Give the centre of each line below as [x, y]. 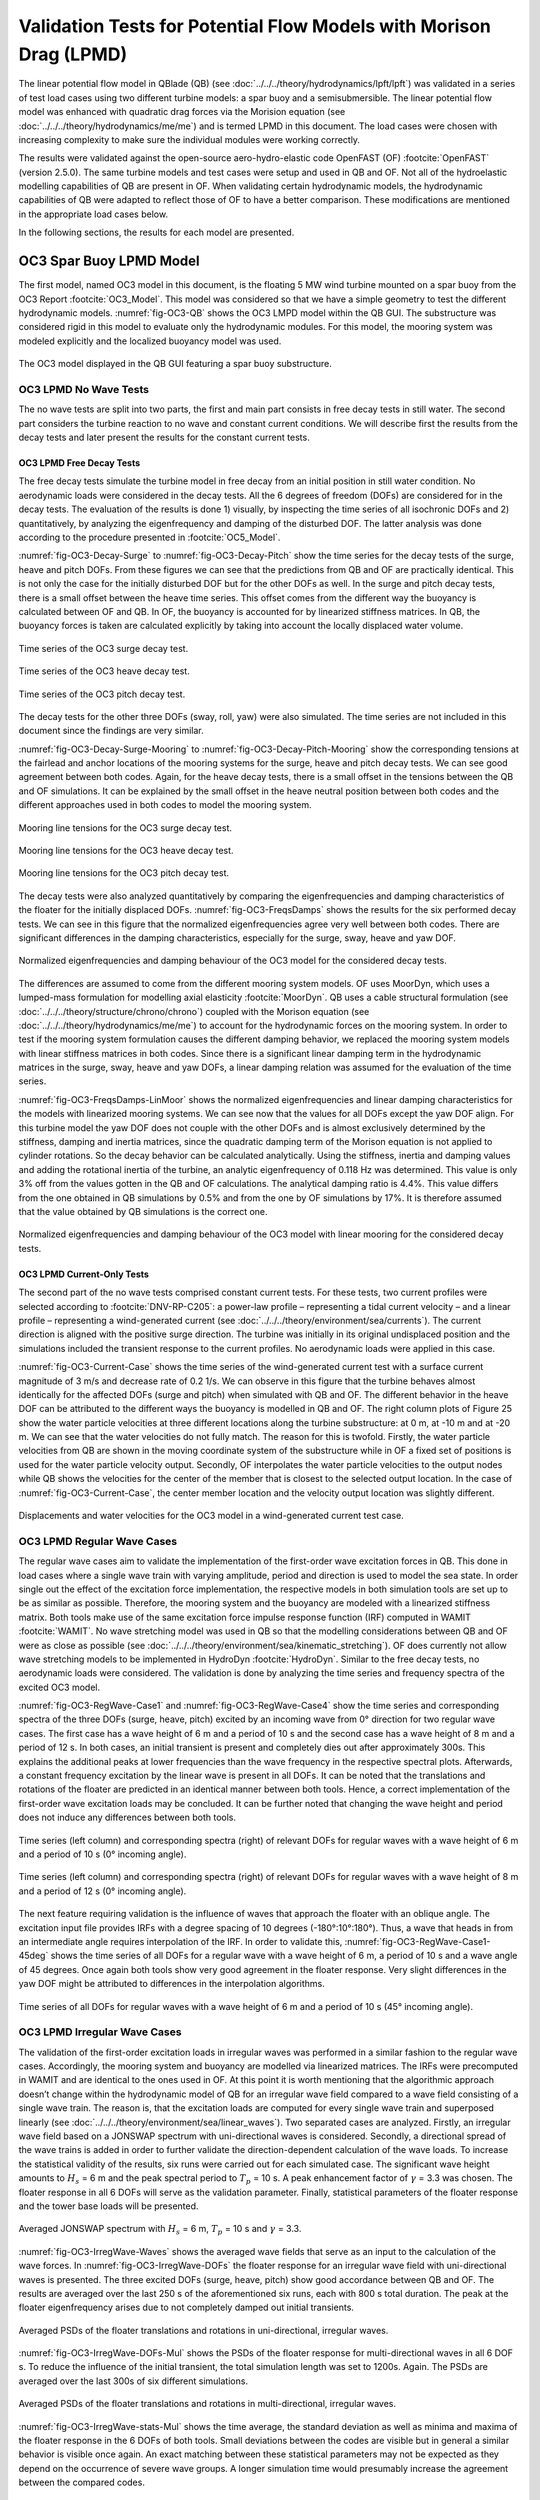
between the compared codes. [81, 2482]
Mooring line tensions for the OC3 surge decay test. [125, 827]
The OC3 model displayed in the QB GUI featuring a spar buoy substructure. [175, 364]
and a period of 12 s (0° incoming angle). [102, 1891]
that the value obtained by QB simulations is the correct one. [143, 1211]
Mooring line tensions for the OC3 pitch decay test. [124, 873]
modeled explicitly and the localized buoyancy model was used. [150, 341]
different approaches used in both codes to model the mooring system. [165, 805]
